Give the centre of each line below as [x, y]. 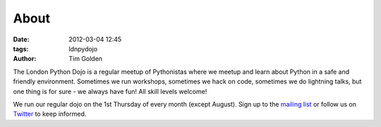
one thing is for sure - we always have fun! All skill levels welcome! [110, 91]
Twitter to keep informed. [50, 114]
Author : [25, 59]
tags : [21, 48]
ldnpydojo [83, 48]
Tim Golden [85, 59]
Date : [21, 39]
